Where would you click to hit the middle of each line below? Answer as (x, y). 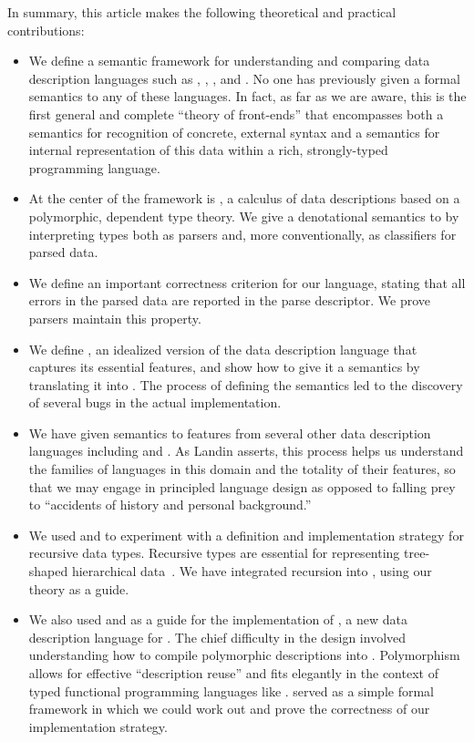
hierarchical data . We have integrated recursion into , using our (252, 571)
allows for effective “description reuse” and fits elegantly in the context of (233, 673)
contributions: (46, 30)
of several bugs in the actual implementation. (155, 402)
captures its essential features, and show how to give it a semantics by (224, 367)
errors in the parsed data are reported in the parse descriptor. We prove (229, 300)
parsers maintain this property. (115, 318)
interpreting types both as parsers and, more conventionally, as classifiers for (242, 234)
